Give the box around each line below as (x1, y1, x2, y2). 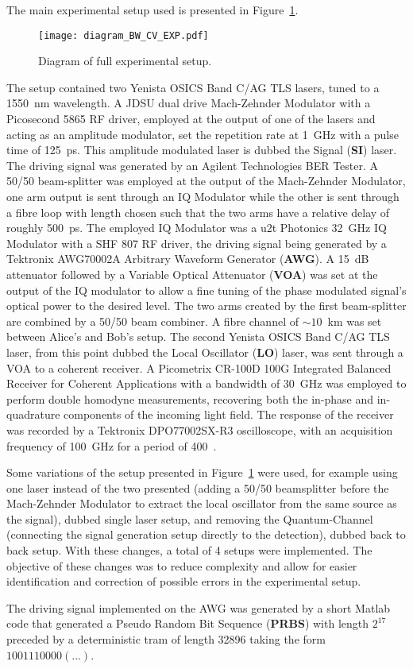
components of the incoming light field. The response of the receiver (64, 406, 394, 423)
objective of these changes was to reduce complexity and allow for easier (6, 557, 357, 574)
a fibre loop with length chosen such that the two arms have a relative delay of (6, 203, 390, 220)
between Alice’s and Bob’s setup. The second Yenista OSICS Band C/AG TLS (6, 328, 390, 345)
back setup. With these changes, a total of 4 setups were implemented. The (6, 542, 372, 559)
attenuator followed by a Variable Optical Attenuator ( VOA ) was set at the (6, 265, 378, 282)
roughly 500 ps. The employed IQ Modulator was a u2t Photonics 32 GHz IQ (6, 219, 387, 236)
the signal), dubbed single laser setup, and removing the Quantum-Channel (6, 510, 373, 527)
